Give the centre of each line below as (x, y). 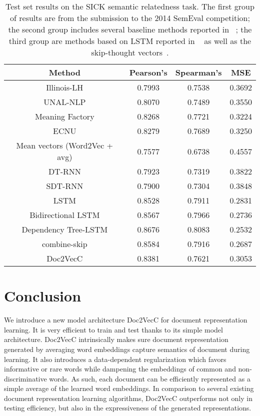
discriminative (25, 378)
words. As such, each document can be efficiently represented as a (150, 378)
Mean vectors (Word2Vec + (65, 145)
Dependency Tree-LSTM (65, 229)
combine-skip (64, 244)
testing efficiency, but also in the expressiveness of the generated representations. (128, 408)
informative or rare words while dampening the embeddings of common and (120, 369)
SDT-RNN (65, 186)
